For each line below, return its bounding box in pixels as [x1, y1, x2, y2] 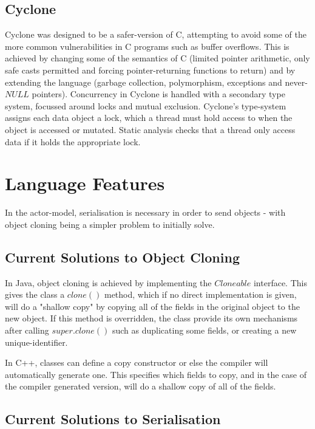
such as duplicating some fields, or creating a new [112, 324, 297, 337]
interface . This [253, 276, 307, 289]
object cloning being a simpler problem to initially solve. [5, 218, 215, 230]
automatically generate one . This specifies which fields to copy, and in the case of [5, 368, 307, 380]
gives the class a [5, 288, 65, 301]
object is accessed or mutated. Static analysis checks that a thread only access [5, 123, 296, 136]
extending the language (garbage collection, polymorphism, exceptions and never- [5, 75, 308, 88]
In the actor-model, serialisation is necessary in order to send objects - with [5, 206, 286, 219]
